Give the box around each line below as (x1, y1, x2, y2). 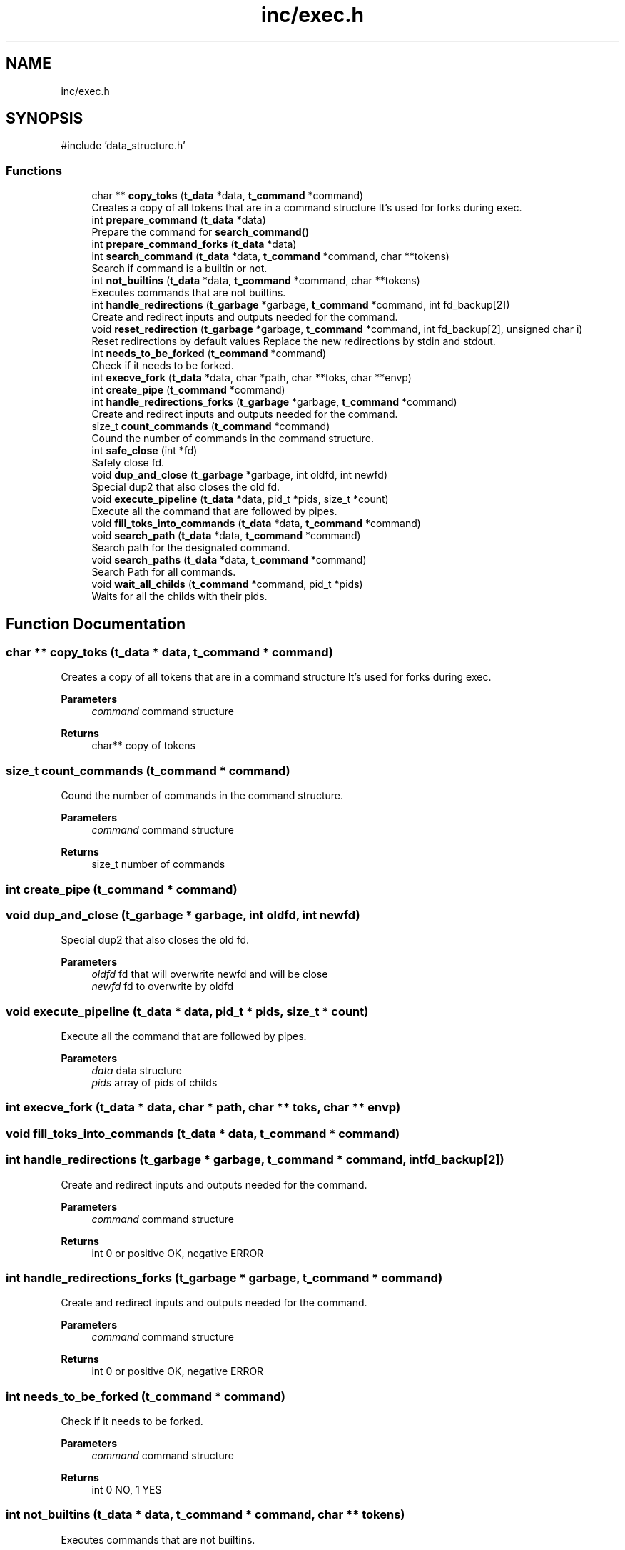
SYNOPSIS (6, 109, 83, 128)
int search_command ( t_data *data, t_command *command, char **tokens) (91, 250, 449, 263)
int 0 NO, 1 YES (91, 1484, 162, 1496)
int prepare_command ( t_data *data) (91, 214, 266, 226)
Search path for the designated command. (91, 541, 290, 554)
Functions (6, 163, 62, 178)
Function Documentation (6, 614, 186, 633)
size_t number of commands (91, 858, 225, 871)
